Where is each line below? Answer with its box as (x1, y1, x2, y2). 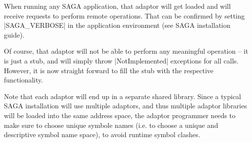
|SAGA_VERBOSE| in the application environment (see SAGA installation (4, 20, 231, 30)
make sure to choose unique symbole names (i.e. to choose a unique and (4, 120, 218, 130)
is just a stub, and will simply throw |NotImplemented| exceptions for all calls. (4, 55, 239, 65)
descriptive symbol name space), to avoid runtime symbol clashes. (4, 129, 200, 140)
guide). (4, 29, 25, 40)
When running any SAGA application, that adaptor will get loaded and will (4, 1, 231, 11)
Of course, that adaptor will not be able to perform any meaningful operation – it (4, 46, 249, 56)
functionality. (4, 75, 43, 85)
